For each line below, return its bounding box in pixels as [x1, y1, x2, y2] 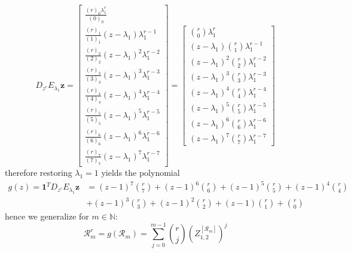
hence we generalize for [5, 210, 89, 222]
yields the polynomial [101, 166, 180, 179]
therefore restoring [5, 166, 72, 179]
